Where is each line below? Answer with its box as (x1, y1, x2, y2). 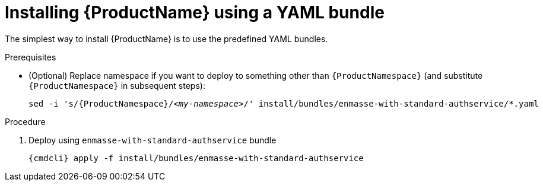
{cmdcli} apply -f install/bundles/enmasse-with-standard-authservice (28, 153, 364, 163)
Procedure (5, 116, 46, 127)
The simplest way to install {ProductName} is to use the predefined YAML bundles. (5, 33, 328, 44)
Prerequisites (5, 52, 56, 62)
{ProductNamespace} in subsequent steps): (28, 80, 205, 91)
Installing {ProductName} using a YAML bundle (5, 2, 385, 23)
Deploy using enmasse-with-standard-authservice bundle (28, 134, 277, 145)
